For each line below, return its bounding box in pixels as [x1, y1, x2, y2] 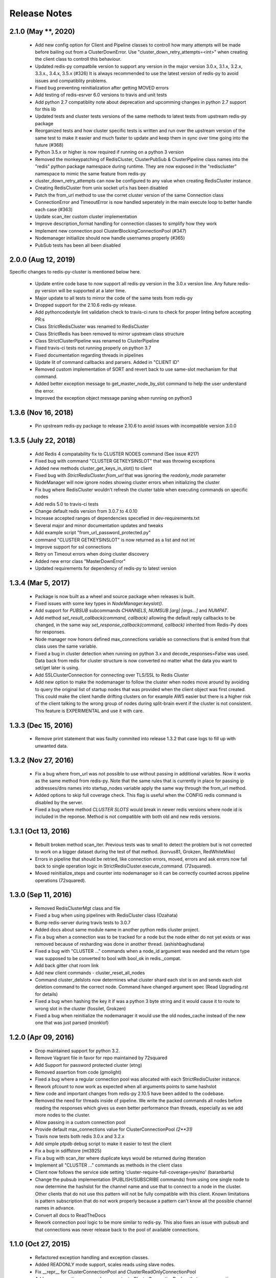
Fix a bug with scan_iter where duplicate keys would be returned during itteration [35, 1155, 206, 1161]
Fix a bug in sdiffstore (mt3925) [35, 1148, 102, 1154]
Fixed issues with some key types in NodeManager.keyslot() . [35, 600, 164, 606]
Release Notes [9, 8, 73, 19]
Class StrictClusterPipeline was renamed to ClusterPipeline [35, 337, 159, 344]
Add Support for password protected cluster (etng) [35, 1062, 143, 1068]
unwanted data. [35, 743, 68, 749]
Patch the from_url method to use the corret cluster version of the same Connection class [35, 192, 224, 198]
